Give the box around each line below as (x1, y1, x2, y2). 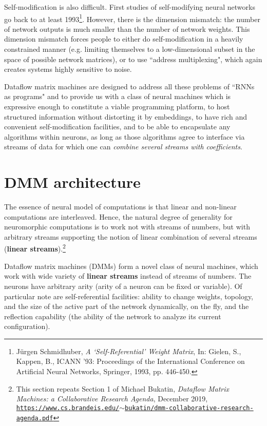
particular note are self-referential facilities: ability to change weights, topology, (4, 291, 253, 301)
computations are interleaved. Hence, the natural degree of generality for (4, 211, 233, 222)
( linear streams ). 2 (4, 242, 66, 254)
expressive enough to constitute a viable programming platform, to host (4, 101, 230, 111)
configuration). (4, 321, 50, 332)
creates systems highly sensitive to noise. (4, 64, 132, 74)
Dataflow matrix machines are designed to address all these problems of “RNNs (4, 81, 255, 91)
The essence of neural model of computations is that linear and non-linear (4, 201, 237, 212)
